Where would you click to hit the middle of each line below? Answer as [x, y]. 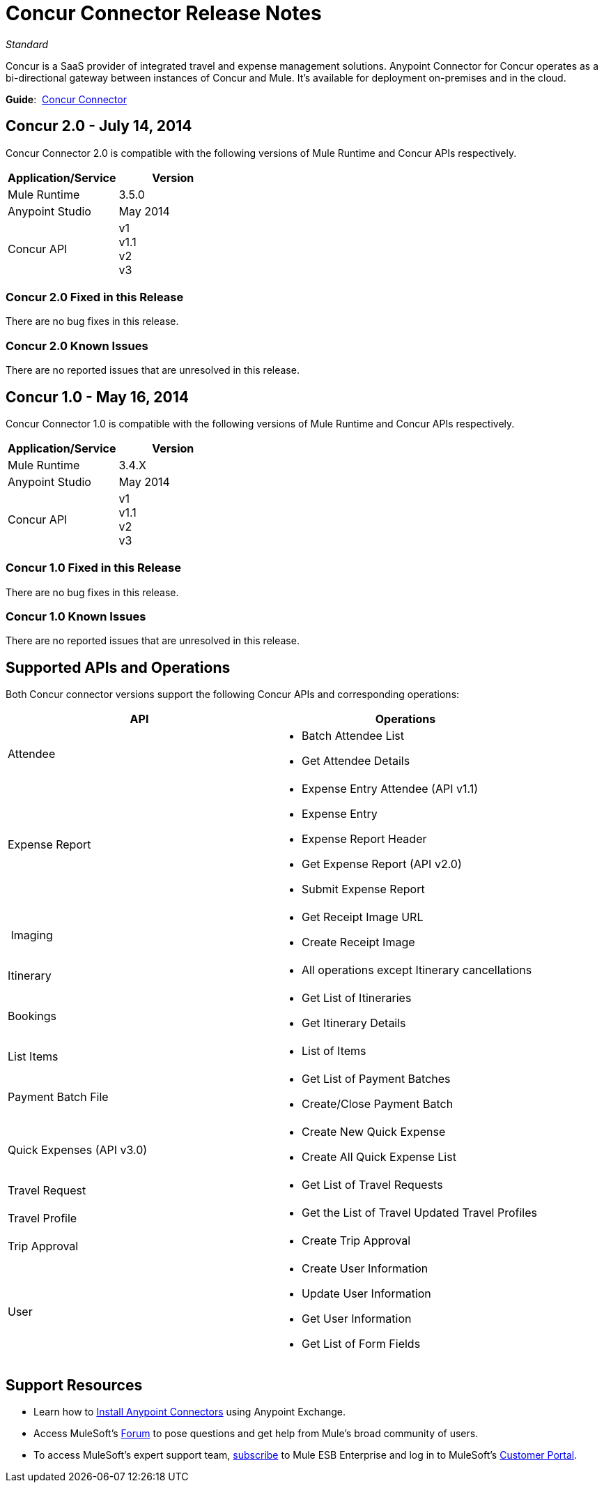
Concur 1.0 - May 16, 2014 [97, 397]
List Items [33, 1057]
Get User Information [357, 1319]
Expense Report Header [364, 839]
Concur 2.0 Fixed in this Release [95, 297]
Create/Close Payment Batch [378, 1104]
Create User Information [365, 1269]
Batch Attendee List [353, 736]
